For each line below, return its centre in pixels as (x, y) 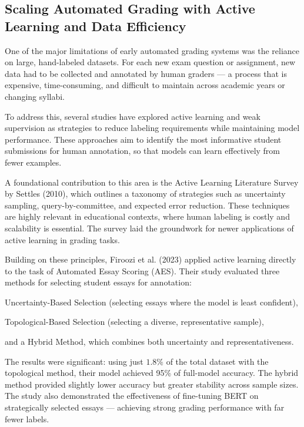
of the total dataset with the (217, 361)
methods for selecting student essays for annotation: (98, 282)
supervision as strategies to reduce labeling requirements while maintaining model (152, 128)
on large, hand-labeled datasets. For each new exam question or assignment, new (150, 62)
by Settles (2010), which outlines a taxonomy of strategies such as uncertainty (145, 194)
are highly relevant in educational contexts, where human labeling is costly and (147, 216)
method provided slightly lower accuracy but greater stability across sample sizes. (152, 384)
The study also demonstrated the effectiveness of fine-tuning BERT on (132, 396)
